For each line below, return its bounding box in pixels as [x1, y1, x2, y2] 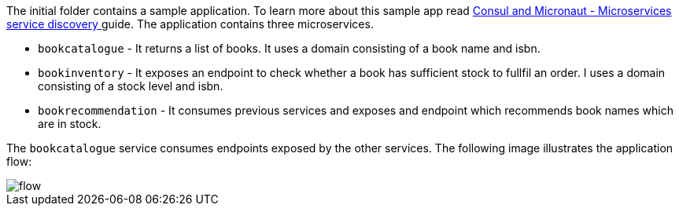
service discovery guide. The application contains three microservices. [6, 17, 374, 31]
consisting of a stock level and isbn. [38, 79, 223, 93]
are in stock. [38, 117, 101, 130]
